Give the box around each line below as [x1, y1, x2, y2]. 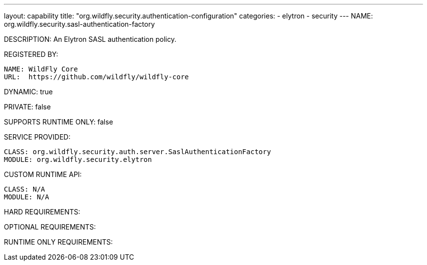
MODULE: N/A [4, 193, 49, 201]
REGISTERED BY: [4, 50, 58, 58]
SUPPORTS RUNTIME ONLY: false [4, 118, 113, 126]
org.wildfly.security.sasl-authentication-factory [4, 20, 155, 28]
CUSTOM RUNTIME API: [4, 170, 82, 178]
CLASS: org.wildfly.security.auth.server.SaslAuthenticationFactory [4, 148, 271, 156]
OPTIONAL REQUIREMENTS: [4, 223, 96, 231]
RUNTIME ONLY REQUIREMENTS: [4, 238, 113, 246]
